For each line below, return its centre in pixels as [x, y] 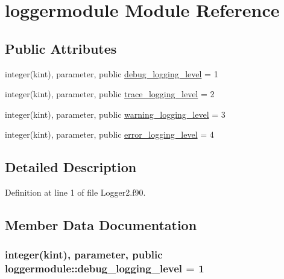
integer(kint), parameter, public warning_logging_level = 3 [115, 114]
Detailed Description [71, 167]
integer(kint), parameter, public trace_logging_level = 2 [110, 94]
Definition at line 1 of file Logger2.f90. [75, 192]
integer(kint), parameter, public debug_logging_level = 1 [112, 73]
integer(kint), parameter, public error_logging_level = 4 [109, 134]
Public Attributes [61, 48]
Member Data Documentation [101, 225]
